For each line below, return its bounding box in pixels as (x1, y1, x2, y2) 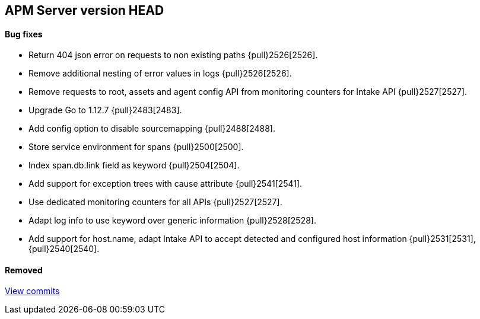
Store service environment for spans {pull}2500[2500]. (28, 142, 244, 152)
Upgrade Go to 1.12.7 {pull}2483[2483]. (28, 105, 182, 116)
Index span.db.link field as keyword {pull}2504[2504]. (28, 160, 240, 171)
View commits (5, 286, 60, 296)
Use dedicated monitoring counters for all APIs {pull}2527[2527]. (28, 197, 282, 208)
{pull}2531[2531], (409, 234, 476, 244)
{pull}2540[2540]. (28, 244, 100, 254)
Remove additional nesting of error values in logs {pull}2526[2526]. (28, 68, 292, 79)
